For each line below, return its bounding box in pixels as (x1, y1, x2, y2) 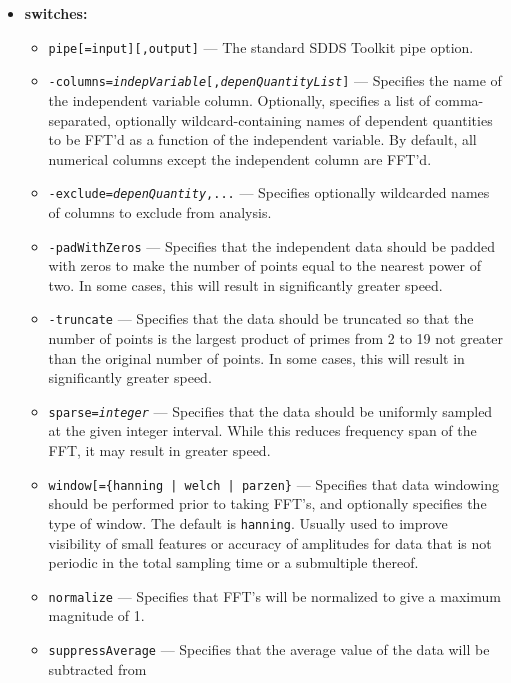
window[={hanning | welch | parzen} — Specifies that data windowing (48, 473, 499, 494)
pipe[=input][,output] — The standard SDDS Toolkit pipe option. (48, 36, 474, 57)
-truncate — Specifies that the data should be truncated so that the (48, 308, 474, 329)
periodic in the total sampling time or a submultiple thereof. (48, 552, 419, 573)
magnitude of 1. (48, 605, 145, 626)
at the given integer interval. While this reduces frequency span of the (48, 420, 477, 441)
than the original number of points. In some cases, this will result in (48, 347, 465, 368)
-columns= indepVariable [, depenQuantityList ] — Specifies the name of (48, 70, 502, 91)
